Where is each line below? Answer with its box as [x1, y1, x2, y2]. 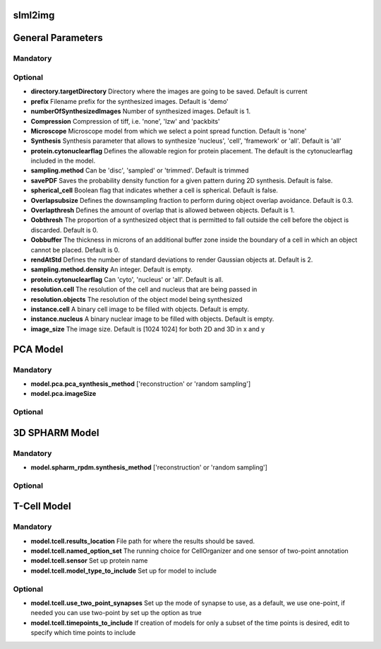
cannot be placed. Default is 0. [30, 245, 120, 254]
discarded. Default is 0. [30, 226, 99, 234]
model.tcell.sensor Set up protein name [30, 556, 148, 565]
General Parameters [13, 32, 103, 44]
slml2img [13, 9, 55, 21]
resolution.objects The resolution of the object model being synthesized [30, 295, 243, 303]
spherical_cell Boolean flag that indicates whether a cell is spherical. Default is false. [30, 186, 279, 194]
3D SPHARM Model [13, 426, 99, 438]
